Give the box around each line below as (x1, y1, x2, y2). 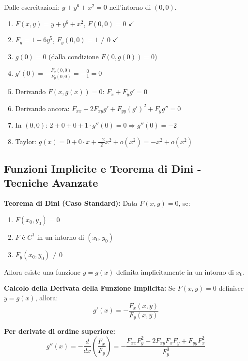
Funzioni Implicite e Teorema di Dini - (4, 161, 201, 176)
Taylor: (15, 136, 37, 146)
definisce (218, 283, 244, 293)
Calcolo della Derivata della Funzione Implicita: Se (4, 283, 175, 293)
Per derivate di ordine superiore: (4, 326, 116, 336)
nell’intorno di (109, 2, 151, 12)
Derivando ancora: (15, 103, 70, 113)
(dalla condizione (48, 51, 99, 61)
